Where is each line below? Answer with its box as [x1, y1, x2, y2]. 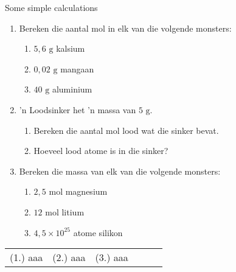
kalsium [56, 42, 85, 55]
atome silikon [73, 226, 123, 239]
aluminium [52, 83, 92, 96]
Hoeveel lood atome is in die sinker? [33, 144, 168, 157]
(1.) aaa [10, 250, 43, 265]
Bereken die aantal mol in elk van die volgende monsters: [19, 21, 232, 34]
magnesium [65, 185, 108, 198]
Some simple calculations [5, 1, 98, 13]
